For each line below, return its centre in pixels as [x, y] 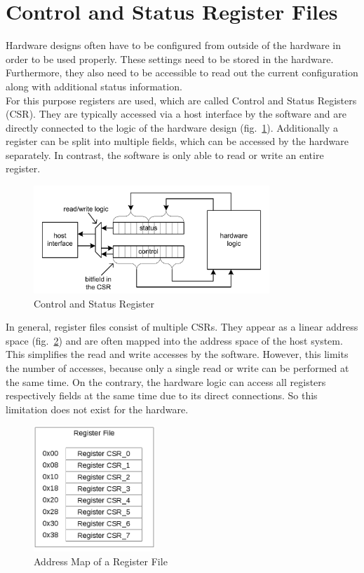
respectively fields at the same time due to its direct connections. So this [162, 395]
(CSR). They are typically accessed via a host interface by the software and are [176, 114]
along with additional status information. [94, 86]
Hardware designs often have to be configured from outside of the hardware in [174, 45]
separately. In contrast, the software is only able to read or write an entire [165, 154]
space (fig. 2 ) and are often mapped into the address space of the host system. [174, 340]
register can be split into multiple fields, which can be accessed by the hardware [177, 141]
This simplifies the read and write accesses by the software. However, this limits [177, 354]
